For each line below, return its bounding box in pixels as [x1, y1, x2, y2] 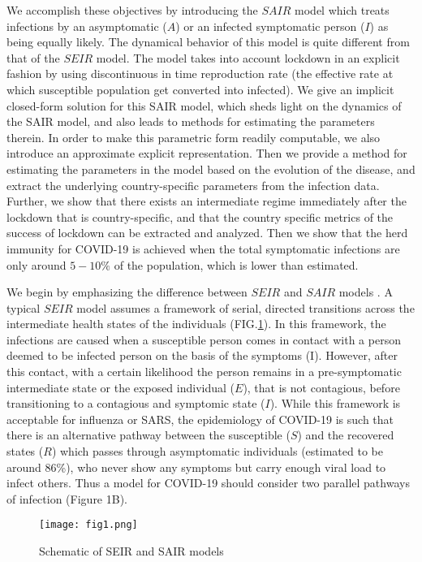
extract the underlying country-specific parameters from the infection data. [6, 176, 380, 193]
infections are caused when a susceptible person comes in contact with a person [6, 331, 401, 348]
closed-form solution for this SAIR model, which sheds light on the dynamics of [6, 97, 402, 114]
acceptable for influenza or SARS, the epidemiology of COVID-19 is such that [6, 410, 394, 427]
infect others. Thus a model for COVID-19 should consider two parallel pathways [6, 474, 410, 491]
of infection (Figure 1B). [6, 490, 128, 507]
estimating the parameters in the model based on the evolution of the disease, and [6, 160, 416, 177]
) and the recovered [297, 426, 394, 443]
